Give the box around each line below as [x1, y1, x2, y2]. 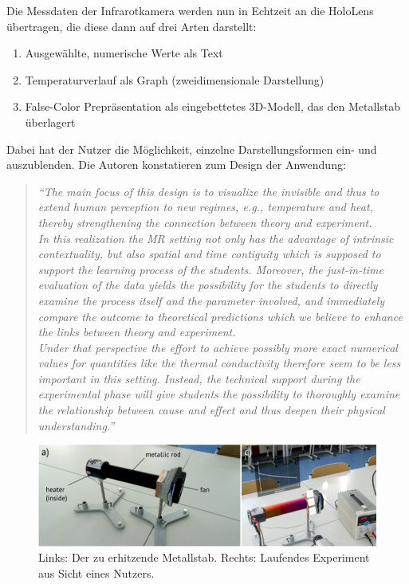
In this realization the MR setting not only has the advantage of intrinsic [37, 229, 394, 246]
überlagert [25, 113, 76, 130]
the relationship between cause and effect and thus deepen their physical [37, 402, 385, 418]
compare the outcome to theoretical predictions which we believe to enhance [37, 308, 403, 324]
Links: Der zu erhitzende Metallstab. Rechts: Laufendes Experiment [38, 549, 370, 566]
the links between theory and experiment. [37, 323, 236, 340]
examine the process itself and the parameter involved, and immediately [37, 292, 385, 308]
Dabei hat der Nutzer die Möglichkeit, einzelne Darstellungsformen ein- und [6, 140, 377, 157]
